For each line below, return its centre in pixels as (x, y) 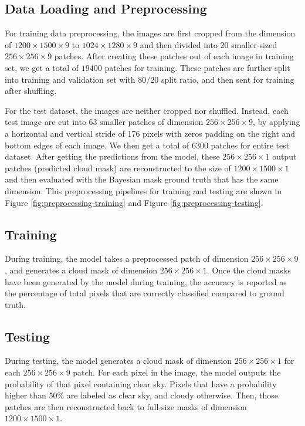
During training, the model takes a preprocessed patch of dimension (127, 258)
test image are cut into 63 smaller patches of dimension (104, 122)
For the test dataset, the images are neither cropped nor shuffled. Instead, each (147, 110)
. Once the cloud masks (249, 270)
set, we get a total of (42, 67)
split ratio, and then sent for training (228, 79)
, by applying (277, 122)
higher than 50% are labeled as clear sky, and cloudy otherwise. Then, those (141, 395)
